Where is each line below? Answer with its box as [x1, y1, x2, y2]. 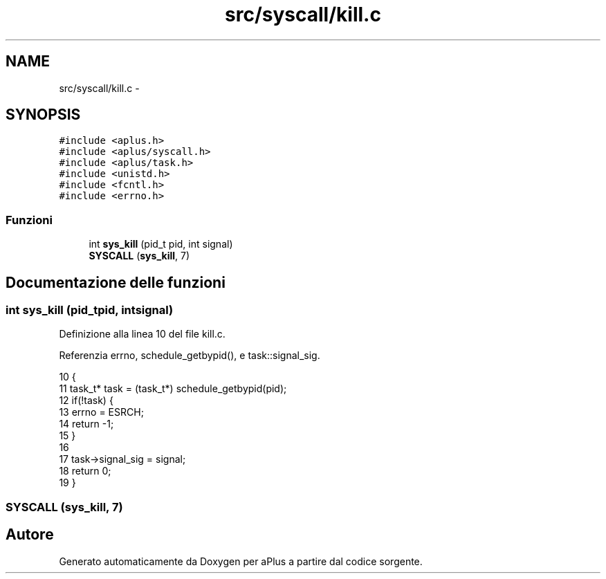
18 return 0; [59, 465, 111, 477]
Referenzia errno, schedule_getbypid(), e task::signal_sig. [59, 349, 320, 362]
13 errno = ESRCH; [59, 406, 144, 419]
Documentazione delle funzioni [6, 273, 226, 291]
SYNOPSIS [6, 106, 81, 124]
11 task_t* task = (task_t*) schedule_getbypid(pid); [59, 383, 287, 395]
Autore [6, 526, 54, 544]
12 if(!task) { [59, 394, 113, 407]
